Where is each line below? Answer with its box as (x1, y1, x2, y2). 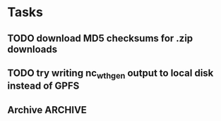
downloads (7, 43, 58, 55)
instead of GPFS (7, 80, 80, 92)
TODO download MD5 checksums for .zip (7, 32, 193, 44)
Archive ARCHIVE (7, 103, 87, 116)
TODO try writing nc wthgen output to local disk (7, 67, 214, 81)
